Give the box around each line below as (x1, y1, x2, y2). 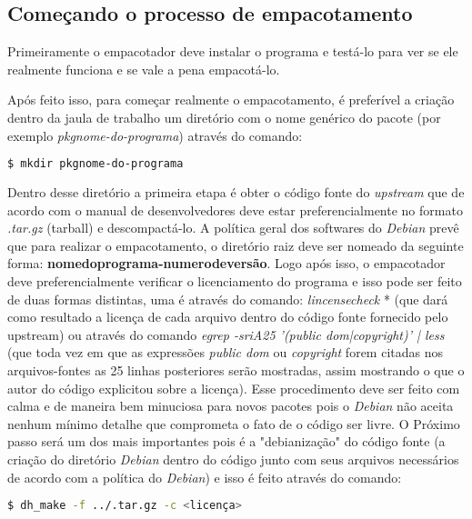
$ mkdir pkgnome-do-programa (7, 157, 184, 171)
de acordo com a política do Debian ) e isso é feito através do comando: (7, 467, 402, 486)
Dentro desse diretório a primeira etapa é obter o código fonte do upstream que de (7, 183, 465, 202)
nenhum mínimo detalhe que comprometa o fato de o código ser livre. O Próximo (7, 414, 460, 433)
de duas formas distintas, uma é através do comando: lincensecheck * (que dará (7, 289, 448, 308)
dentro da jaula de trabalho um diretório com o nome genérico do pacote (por (7, 107, 441, 126)
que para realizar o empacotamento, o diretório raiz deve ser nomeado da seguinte (7, 235, 464, 255)
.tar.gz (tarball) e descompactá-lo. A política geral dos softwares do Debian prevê (7, 218, 459, 237)
